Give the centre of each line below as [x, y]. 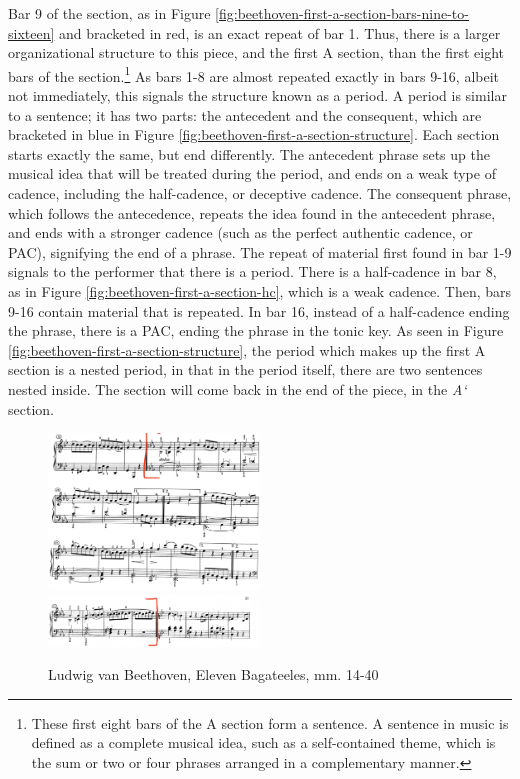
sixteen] [31, 32]
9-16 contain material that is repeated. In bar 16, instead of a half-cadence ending [259, 310]
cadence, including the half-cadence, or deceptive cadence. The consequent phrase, [260, 193]
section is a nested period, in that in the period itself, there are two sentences [245, 369]
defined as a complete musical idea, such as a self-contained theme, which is [263, 742]
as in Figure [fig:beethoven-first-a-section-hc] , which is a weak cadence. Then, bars [260, 290]
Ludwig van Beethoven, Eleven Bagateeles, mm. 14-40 [213, 674]
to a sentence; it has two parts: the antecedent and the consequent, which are [245, 114]
